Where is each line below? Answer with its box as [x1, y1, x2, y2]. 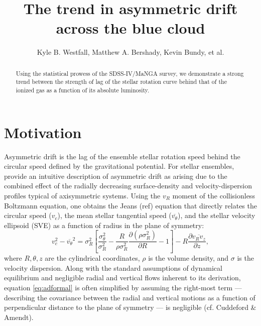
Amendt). [4, 311, 34, 322]
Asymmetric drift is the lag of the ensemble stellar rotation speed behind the [4, 151, 240, 161]
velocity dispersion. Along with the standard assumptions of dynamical [4, 262, 222, 273]
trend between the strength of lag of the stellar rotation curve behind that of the [16, 77, 227, 86]
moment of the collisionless [172, 190, 255, 200]
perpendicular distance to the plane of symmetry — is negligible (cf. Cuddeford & [4, 302, 256, 312]
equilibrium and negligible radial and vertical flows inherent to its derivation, [4, 272, 241, 283]
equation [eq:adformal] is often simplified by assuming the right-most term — [4, 282, 242, 293]
